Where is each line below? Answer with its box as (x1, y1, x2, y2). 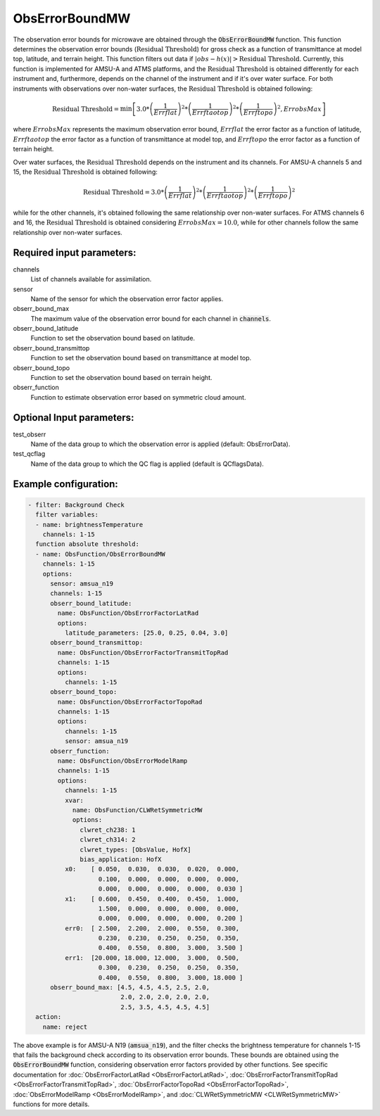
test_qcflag (13, 450, 46, 458)
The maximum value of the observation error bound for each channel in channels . (30, 314, 271, 323)
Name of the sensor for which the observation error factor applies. (30, 294, 224, 303)
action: (35, 1013, 62, 1021)
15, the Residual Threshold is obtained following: (13, 167, 158, 176)
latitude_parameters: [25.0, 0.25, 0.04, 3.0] (64, 628, 229, 637)
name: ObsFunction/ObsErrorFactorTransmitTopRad (57, 648, 229, 657)
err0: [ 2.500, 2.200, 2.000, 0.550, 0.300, (64, 924, 240, 932)
